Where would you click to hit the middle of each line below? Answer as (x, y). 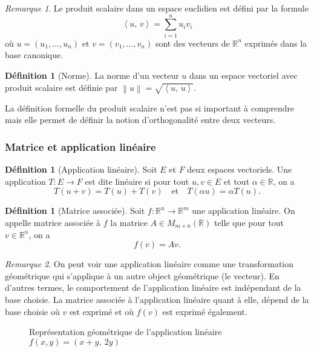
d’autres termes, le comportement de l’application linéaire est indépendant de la (153, 287)
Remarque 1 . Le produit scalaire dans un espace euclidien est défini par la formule (157, 8)
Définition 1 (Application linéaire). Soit (81, 169)
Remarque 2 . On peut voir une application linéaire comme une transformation (149, 264)
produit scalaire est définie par (61, 87)
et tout (237, 181)
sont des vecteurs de (192, 43)
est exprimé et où (102, 311)
